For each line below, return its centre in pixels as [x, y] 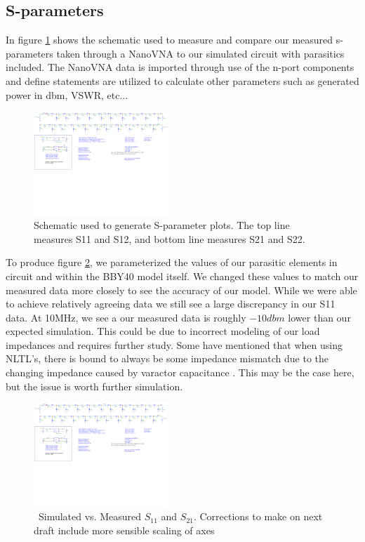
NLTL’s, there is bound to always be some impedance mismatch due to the [167, 358]
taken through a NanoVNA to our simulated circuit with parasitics [200, 53]
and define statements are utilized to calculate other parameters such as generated [182, 80]
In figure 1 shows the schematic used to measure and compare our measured [170, 40]
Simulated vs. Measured [90, 516]
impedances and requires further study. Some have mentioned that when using [174, 344]
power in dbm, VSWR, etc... [67, 94]
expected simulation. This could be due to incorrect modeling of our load [163, 331]
